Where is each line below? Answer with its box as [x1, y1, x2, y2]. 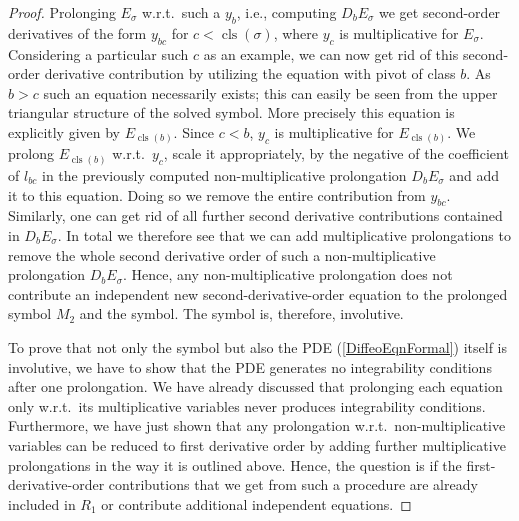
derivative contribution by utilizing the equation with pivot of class [44, 63, 456, 84]
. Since [173, 121, 215, 142]
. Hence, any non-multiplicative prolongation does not [123, 264, 453, 285]
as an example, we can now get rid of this [203, 43, 459, 64]
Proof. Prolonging [8, 2, 116, 22]
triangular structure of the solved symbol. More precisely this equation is [8, 102, 455, 123]
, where [273, 22, 319, 43]
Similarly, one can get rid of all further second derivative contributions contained [8, 205, 503, 226]
